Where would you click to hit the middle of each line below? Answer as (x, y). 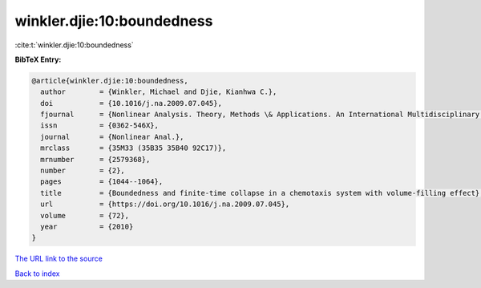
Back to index (37, 274)
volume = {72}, (85, 215)
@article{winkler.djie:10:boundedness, (110, 81)
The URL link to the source (59, 259)
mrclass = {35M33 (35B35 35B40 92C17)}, (133, 148)
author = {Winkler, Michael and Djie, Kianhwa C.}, (159, 92)
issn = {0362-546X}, (100, 126)
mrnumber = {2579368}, (95, 159)
